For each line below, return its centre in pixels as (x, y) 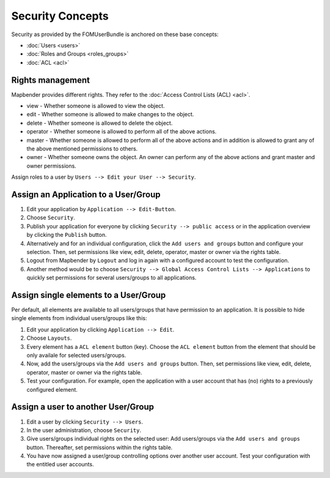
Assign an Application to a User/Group (86, 194)
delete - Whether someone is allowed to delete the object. (100, 123)
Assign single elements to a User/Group (89, 295)
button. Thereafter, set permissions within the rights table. (100, 447)
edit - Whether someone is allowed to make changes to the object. (110, 114)
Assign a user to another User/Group (83, 407)
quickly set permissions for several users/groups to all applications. (112, 278)
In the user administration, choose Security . (84, 430)
